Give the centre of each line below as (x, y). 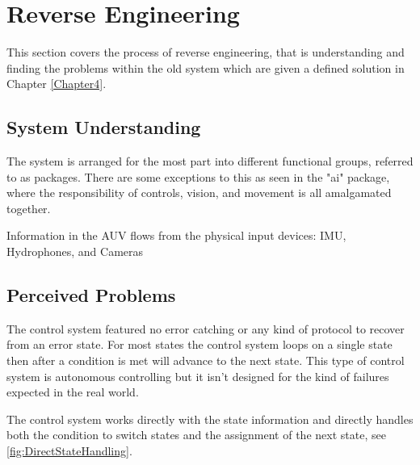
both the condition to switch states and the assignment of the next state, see (196, 435)
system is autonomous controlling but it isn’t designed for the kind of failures (198, 376)
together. (29, 208)
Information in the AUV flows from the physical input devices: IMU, (176, 235)
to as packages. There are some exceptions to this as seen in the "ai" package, (198, 176)
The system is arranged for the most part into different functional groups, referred (210, 161)
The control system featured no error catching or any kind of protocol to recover (206, 328)
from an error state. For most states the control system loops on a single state (199, 344)
